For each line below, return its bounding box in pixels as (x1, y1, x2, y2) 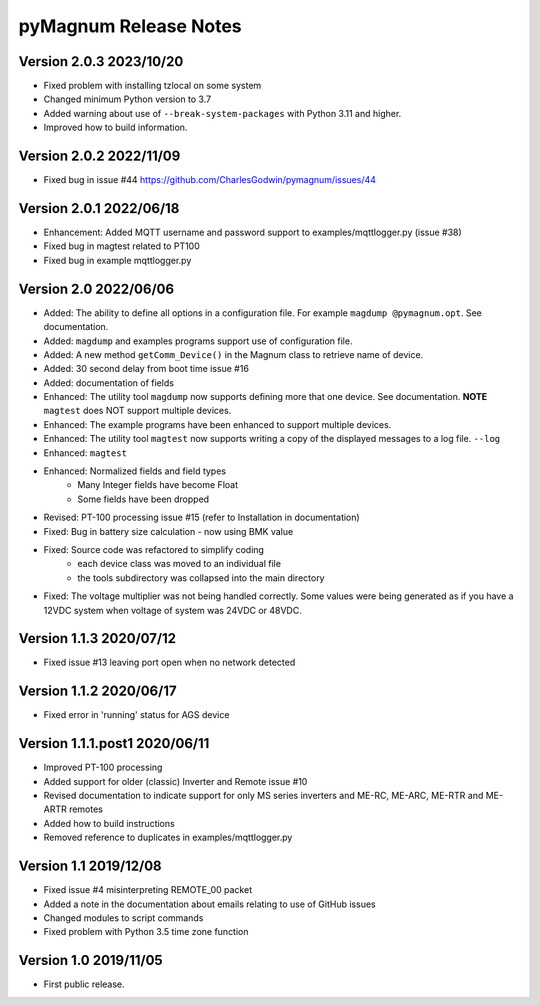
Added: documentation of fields (43, 376, 175, 389)
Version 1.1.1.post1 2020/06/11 (18, 735, 210, 752)
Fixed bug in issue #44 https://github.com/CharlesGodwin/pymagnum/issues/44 (43, 174, 377, 186)
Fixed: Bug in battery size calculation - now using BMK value (43, 525, 294, 537)
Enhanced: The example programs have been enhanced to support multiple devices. (43, 418, 392, 430)
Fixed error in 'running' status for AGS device (43, 709, 230, 721)
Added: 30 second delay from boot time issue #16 (43, 363, 250, 375)
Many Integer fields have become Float (77, 479, 239, 491)
